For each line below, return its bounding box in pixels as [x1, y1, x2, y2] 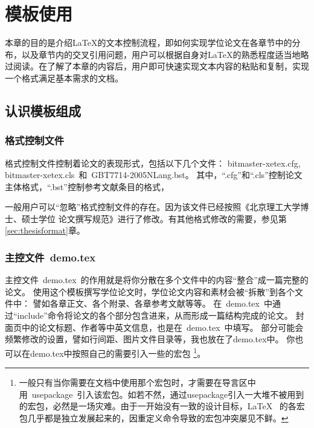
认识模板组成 [5, 101, 81, 120]
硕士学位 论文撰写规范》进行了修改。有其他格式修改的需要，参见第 [21, 212, 287, 225]
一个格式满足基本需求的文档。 [5, 71, 123, 84]
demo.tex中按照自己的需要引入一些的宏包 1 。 [30, 345, 206, 359]
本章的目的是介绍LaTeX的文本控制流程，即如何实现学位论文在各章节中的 [5, 36, 292, 49]
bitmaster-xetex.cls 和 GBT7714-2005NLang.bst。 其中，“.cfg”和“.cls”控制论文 [5, 168, 303, 181]
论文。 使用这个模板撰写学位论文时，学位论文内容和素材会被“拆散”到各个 [5, 285, 295, 298]
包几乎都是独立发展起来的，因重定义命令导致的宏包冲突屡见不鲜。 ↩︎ [19, 411, 289, 424]
